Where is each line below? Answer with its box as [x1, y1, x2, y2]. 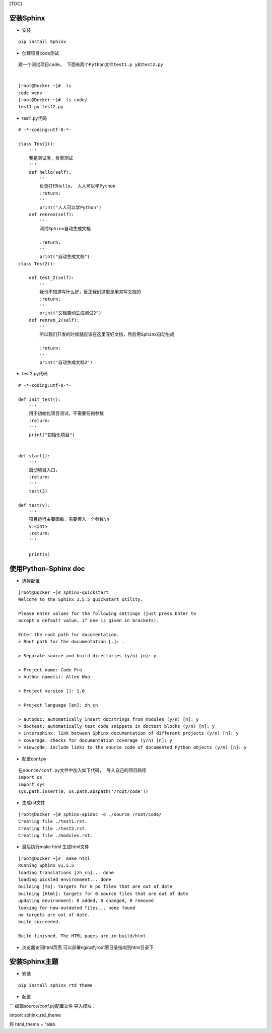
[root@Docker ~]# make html [18, 855, 90, 861]
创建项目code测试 [22, 50, 59, 56]
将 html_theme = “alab [9, 1021, 55, 1027]
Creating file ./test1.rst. [18, 818, 88, 824]
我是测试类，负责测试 [28, 155, 73, 161]
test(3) [28, 488, 48, 494]
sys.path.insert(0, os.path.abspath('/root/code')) [18, 789, 149, 794]
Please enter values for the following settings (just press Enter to [18, 610, 196, 616]
